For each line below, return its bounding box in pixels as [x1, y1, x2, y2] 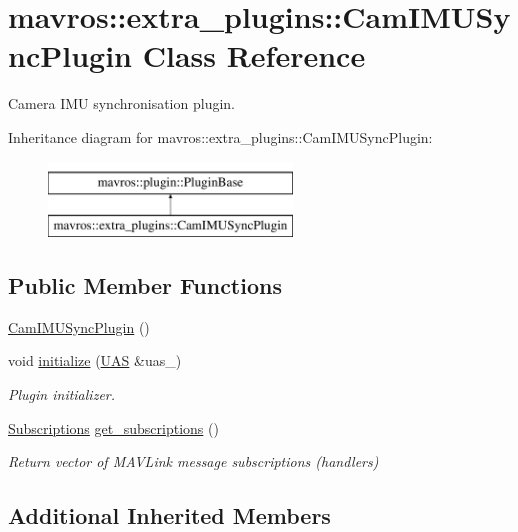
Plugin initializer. [8, 384, 116, 405]
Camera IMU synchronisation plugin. [8, 93, 235, 114]
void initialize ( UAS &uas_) [8, 350, 182, 371]
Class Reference [142, 35, 366, 76]
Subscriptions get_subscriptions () [8, 417, 219, 438]
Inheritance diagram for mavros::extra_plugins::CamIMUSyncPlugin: [8, 126, 433, 147]
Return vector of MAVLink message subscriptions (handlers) [8, 451, 379, 472]
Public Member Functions [8, 270, 282, 301]
